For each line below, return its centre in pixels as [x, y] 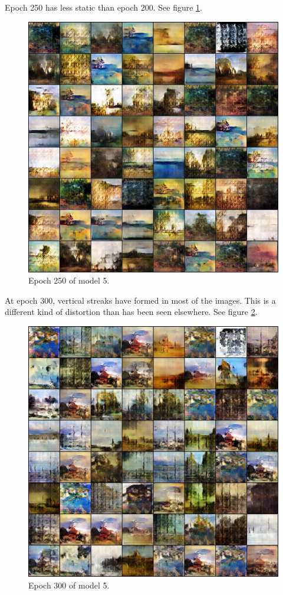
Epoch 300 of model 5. [69, 585]
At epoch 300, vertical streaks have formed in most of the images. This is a [140, 300]
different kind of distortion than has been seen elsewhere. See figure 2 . [131, 312]
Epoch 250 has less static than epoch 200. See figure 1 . [103, 7]
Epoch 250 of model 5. [69, 280]
